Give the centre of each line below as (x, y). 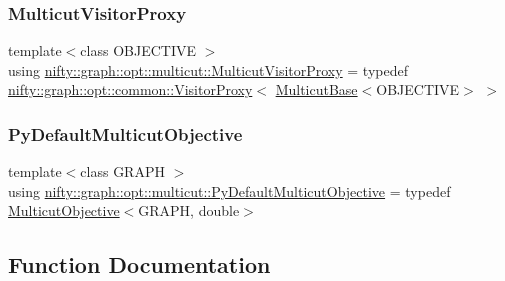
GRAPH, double (189, 210)
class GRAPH (122, 171)
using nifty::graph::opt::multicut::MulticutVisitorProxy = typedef (208, 69)
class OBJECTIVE (138, 50)
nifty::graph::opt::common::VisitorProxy (130, 89)
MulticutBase (316, 89)
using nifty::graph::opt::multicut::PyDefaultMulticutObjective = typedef (229, 190)
